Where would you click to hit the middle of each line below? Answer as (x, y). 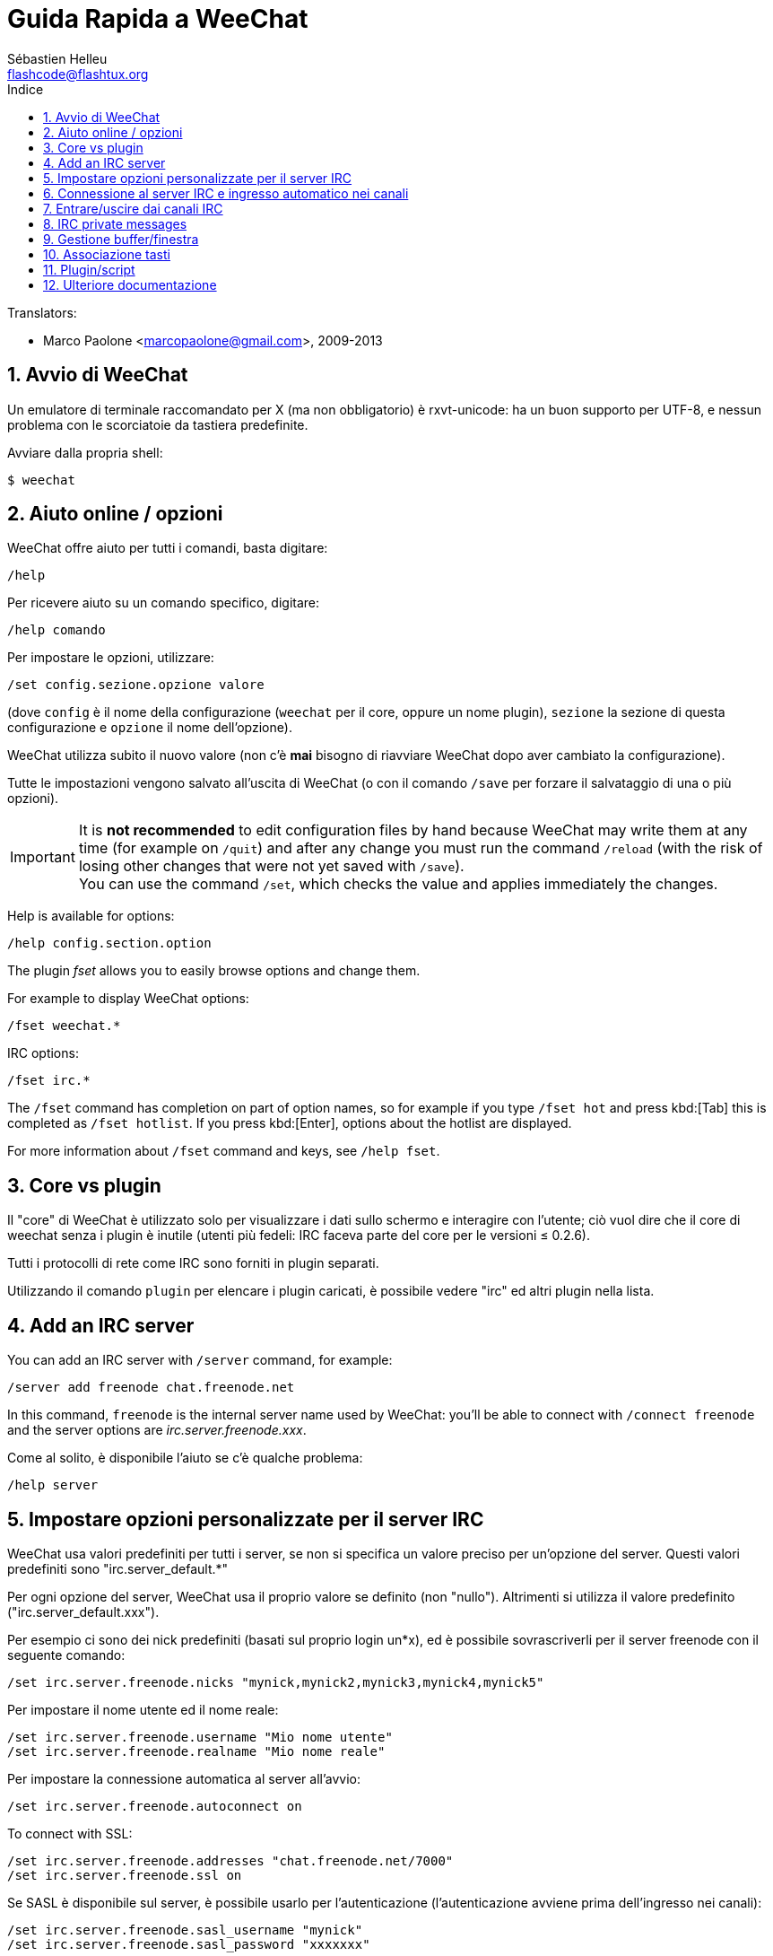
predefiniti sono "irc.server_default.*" (118, 1568)
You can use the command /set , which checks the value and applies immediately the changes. (398, 884)
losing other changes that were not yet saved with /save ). (271, 866)
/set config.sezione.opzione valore (136, 685)
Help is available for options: (91, 916)
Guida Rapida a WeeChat (158, 19)
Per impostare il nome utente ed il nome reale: (143, 1709)
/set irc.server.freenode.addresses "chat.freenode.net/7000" (230, 1860)
